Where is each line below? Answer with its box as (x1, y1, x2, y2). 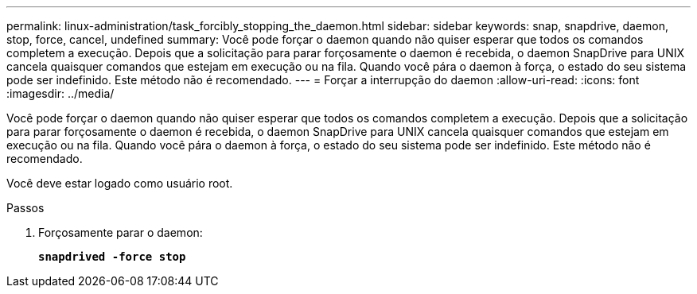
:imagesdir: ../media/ (6, 87, 115, 100)
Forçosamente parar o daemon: (38, 226, 203, 239)
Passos (6, 201, 45, 215)
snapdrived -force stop (38, 250, 186, 263)
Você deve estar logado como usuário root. (6, 176, 233, 190)
